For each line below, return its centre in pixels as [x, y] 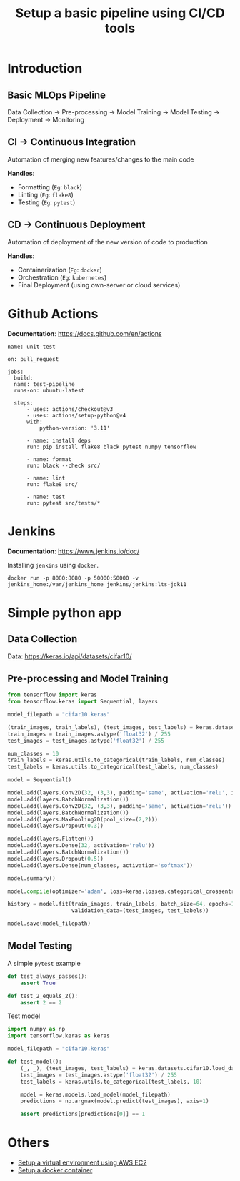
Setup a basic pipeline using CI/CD [120, 13]
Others [29, 1143]
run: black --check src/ [63, 465]
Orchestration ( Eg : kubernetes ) [62, 277]
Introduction [45, 69]
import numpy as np [36, 1029]
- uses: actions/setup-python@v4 [76, 415]
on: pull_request [33, 359]
